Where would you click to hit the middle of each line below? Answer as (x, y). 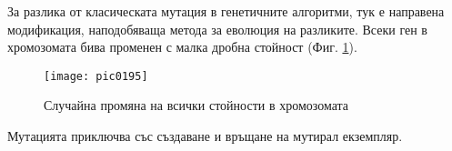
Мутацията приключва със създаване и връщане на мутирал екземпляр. (205, 136)
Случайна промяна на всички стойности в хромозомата (196, 105)
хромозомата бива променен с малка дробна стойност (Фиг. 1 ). (182, 47)
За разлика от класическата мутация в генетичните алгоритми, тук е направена (226, 11)
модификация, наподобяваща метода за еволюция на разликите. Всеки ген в (217, 29)
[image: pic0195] (96, 76)
